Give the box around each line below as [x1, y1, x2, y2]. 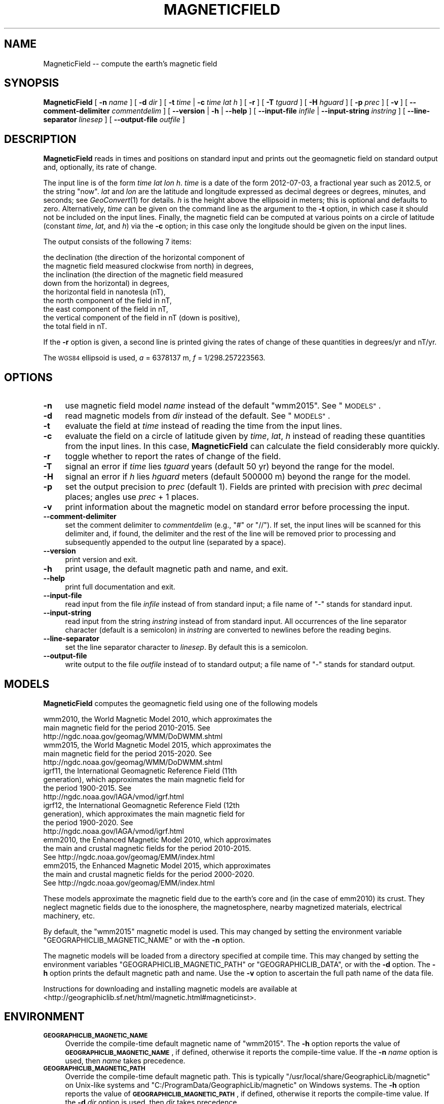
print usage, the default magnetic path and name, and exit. [65, 564, 288, 574]
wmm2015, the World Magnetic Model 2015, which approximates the [43, 740, 272, 749]
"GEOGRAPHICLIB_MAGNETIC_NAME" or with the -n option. [43, 935, 245, 944]
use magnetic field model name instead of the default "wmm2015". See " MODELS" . [65, 400, 381, 411]
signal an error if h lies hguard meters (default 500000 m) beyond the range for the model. [65, 471, 411, 482]
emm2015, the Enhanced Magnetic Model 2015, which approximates [43, 861, 271, 870]
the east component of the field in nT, [43, 305, 168, 314]
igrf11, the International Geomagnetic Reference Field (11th [43, 766, 237, 775]
